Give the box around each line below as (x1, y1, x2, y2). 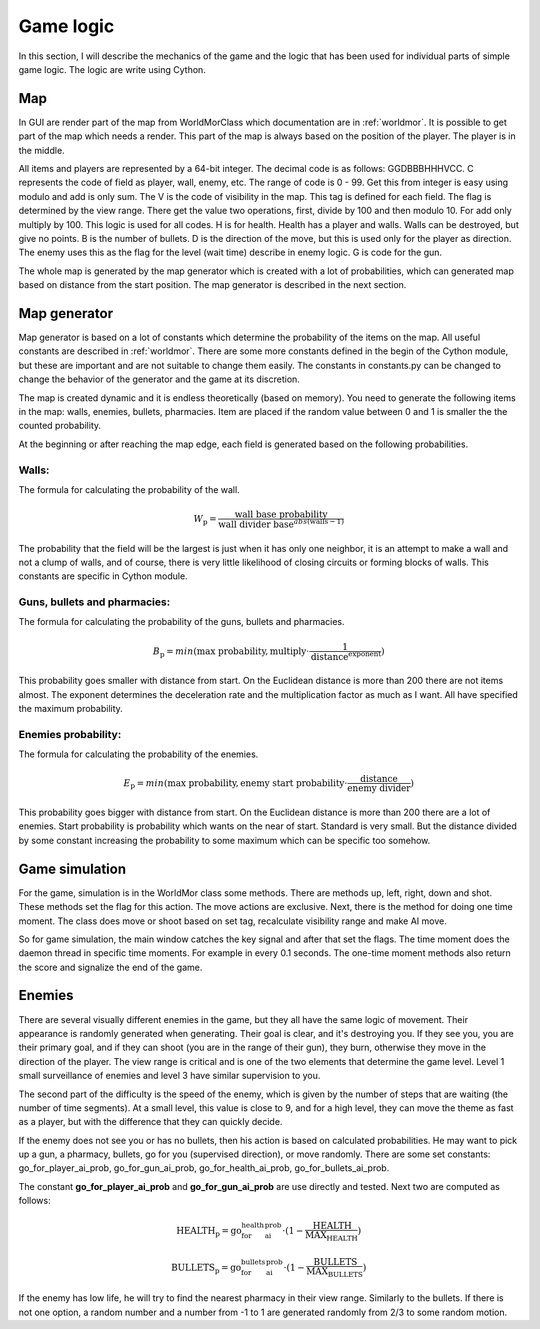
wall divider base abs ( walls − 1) (218, 517, 345, 530)
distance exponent (310, 649, 382, 662)
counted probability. (18, 420, 102, 432)
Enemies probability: (18, 727, 122, 741)
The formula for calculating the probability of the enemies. (18, 748, 259, 760)
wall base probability (234, 509, 328, 520)
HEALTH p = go (176, 1225, 242, 1239)
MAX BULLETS (306, 1266, 364, 1280)
